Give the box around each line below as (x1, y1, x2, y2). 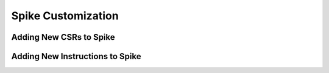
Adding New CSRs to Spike (11, 32, 115, 42)
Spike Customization (11, 9, 119, 22)
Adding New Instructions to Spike (11, 51, 141, 62)
